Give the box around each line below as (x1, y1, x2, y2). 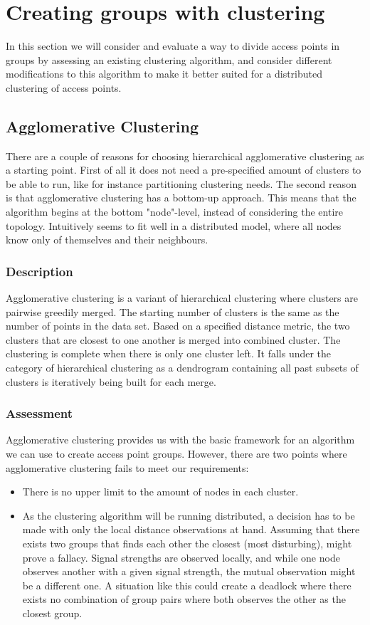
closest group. (22, 605, 83, 620)
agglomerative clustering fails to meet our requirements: (6, 460, 249, 475)
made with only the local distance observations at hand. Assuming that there (22, 522, 360, 537)
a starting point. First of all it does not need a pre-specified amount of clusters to (6, 162, 361, 177)
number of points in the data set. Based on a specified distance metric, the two (6, 318, 350, 333)
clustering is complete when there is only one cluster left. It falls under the (6, 346, 332, 361)
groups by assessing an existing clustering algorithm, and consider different (6, 52, 332, 67)
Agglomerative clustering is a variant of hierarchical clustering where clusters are (6, 290, 358, 305)
